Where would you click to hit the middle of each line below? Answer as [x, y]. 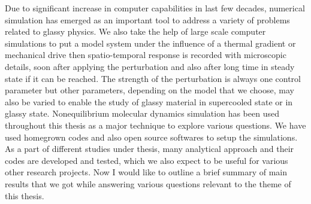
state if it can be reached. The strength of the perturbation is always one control [153, 78]
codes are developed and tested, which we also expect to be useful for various [147, 160]
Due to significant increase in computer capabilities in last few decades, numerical [155, 8]
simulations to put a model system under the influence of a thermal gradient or [150, 43]
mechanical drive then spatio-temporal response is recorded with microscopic [146, 55]
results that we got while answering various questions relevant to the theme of [148, 183]
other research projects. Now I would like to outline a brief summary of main [146, 172]
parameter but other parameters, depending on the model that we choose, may [150, 90]
